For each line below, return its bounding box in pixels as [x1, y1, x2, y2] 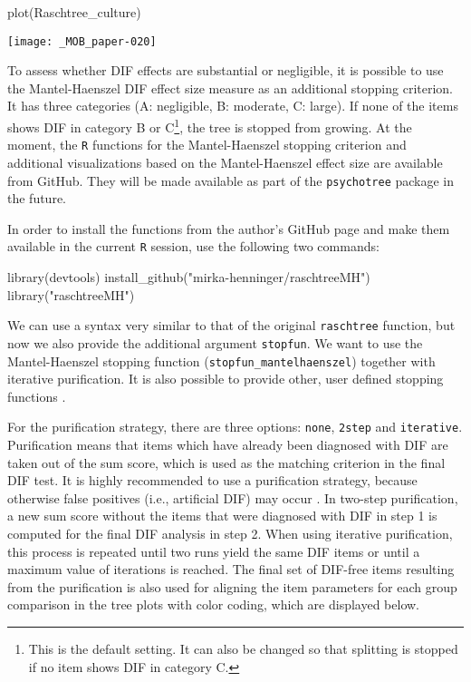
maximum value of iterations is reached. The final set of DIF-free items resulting [7, 560, 455, 579]
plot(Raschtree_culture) [7, 3, 141, 21]
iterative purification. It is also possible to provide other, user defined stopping [7, 369, 444, 388]
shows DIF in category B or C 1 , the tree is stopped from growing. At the [7, 115, 412, 136]
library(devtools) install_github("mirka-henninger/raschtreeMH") [7, 268, 370, 287]
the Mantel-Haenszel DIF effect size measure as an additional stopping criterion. [7, 78, 454, 97]
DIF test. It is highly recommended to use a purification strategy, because [7, 471, 418, 490]
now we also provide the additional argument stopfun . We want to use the [7, 333, 423, 352]
